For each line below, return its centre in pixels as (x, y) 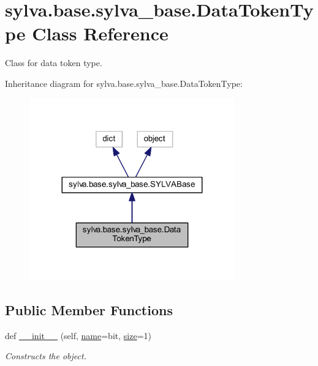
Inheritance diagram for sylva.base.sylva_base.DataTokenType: (124, 83)
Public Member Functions (89, 310)
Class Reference (100, 33)
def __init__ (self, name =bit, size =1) (78, 335)
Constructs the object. (46, 356)
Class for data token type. (54, 63)
